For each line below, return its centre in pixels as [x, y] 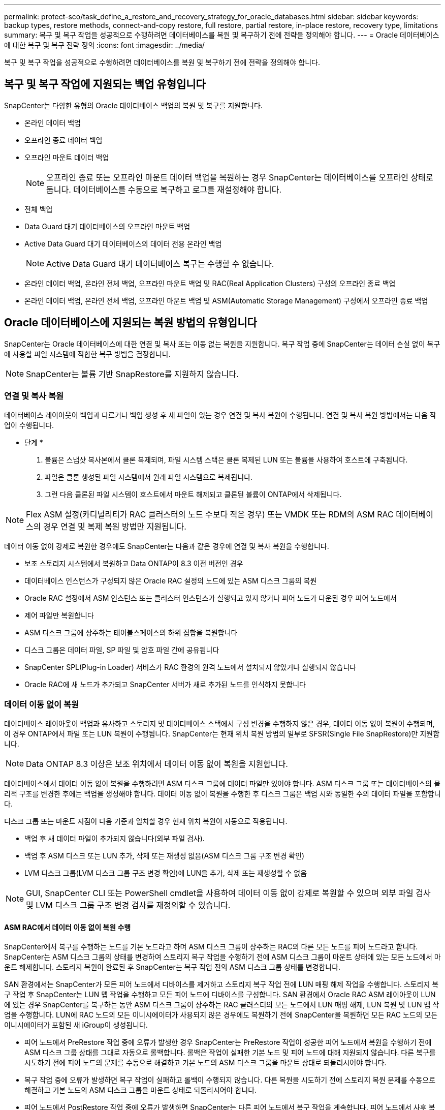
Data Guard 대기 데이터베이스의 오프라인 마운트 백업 [107, 226]
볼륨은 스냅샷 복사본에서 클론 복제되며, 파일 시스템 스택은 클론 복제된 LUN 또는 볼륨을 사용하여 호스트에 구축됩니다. [226, 460]
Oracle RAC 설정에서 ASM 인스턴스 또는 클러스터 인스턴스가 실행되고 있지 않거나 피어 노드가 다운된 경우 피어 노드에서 [211, 598]
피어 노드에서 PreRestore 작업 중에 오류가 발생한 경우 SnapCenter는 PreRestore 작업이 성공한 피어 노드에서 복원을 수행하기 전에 [228, 1042]
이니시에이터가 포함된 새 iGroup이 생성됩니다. [76, 1025]
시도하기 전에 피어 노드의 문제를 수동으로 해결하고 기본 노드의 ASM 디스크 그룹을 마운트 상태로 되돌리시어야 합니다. [205, 1063]
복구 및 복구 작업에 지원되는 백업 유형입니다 [105, 84]
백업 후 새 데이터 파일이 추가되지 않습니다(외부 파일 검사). [115, 839]
